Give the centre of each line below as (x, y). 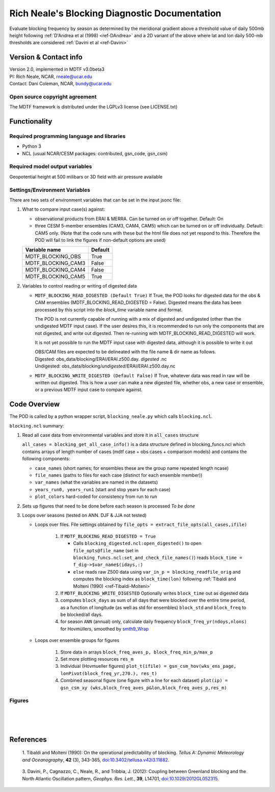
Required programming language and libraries (67, 136)
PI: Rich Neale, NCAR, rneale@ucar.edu (51, 76)
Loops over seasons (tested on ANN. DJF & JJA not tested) (85, 515)
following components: (46, 459)
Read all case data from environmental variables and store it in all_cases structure (110, 435)
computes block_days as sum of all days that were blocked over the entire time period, (153, 600)
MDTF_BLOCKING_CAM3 (55, 263)
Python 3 (32, 146)
